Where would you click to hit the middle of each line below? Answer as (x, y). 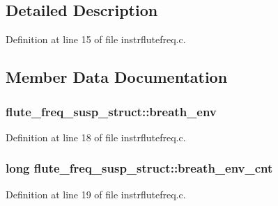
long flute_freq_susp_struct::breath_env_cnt (139, 168)
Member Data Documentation (117, 77)
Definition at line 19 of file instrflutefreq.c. (96, 194)
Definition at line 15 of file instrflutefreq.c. (96, 39)
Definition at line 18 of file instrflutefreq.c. (96, 137)
